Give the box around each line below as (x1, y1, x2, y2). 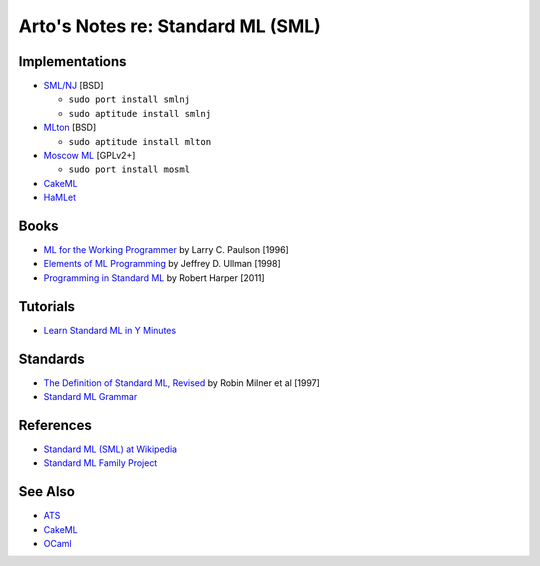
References (18, 416, 92, 434)
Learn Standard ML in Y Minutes (43, 324, 177, 336)
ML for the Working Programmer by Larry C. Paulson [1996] (43, 244, 289, 256)
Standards (18, 350, 85, 367)
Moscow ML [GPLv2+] (43, 150, 136, 162)
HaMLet (43, 191, 77, 204)
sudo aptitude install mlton (68, 136, 212, 147)
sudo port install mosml (68, 164, 190, 175)
